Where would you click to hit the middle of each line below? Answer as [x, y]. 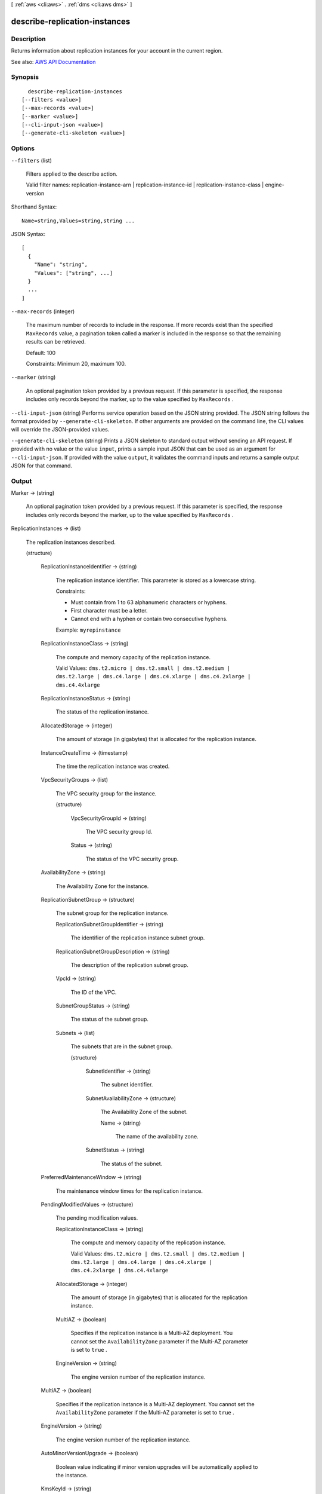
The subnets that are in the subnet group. [122, 1046]
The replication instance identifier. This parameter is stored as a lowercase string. [156, 580]
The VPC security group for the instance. [106, 793]
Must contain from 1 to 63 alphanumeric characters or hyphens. [149, 602]
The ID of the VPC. [94, 992]
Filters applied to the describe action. [72, 174]
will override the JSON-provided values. [60, 430]
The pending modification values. [97, 1218]
